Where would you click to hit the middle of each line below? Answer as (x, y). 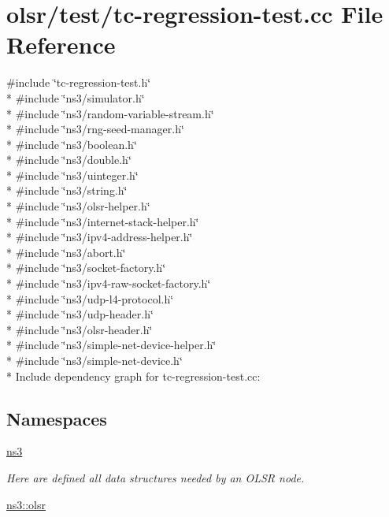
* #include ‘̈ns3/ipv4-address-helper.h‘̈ (100, 237)
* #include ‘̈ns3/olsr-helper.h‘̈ (78, 206)
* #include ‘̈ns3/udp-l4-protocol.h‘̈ (90, 298)
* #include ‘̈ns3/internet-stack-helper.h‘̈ (103, 221)
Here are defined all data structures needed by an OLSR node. (156, 477)
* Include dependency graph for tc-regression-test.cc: (133, 376)
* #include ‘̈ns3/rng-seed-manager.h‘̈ (95, 129)
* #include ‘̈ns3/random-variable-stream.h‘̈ (110, 113)
